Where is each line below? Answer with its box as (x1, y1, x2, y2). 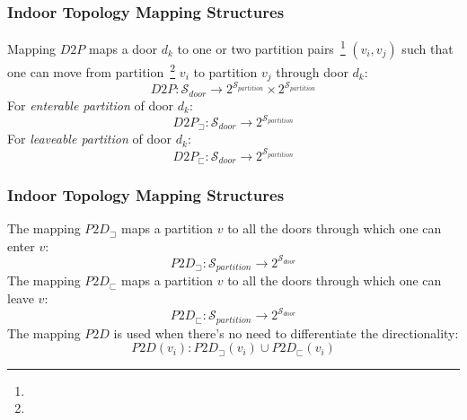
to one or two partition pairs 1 (177, 37, 346, 57)
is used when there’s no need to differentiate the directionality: (113, 323, 459, 342)
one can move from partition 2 (7, 59, 176, 81)
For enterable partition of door (7, 95, 174, 114)
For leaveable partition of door (7, 129, 172, 148)
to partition (193, 62, 258, 81)
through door (276, 62, 348, 81)
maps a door (89, 39, 157, 57)
